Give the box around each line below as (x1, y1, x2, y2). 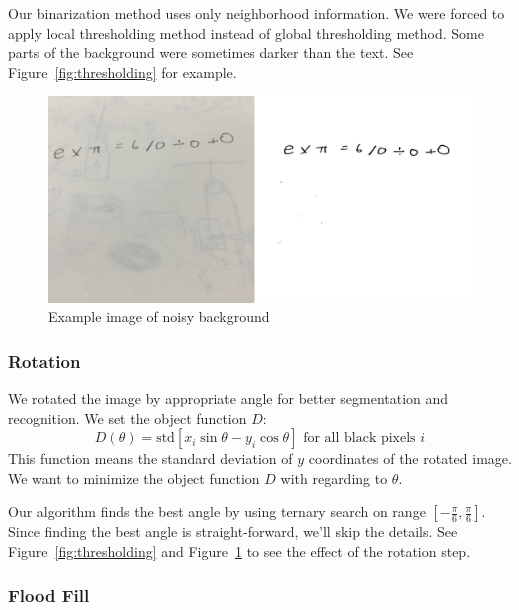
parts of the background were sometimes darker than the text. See (8, 42, 414, 63)
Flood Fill (8, 583, 90, 608)
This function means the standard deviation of (8, 448, 293, 469)
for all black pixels (303, 431, 416, 446)
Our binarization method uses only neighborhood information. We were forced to (8, 3, 505, 23)
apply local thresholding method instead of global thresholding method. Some (8, 22, 484, 43)
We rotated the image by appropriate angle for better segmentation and (8, 387, 449, 408)
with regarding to (280, 467, 388, 488)
